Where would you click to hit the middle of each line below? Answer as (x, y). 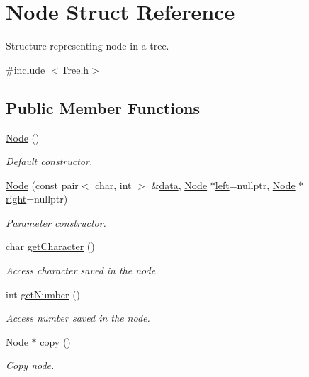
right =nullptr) (37, 199)
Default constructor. (49, 161)
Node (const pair (42, 185)
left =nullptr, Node (255, 185)
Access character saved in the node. (82, 270)
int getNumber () (43, 294)
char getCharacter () (50, 246)
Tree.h (75, 69)
